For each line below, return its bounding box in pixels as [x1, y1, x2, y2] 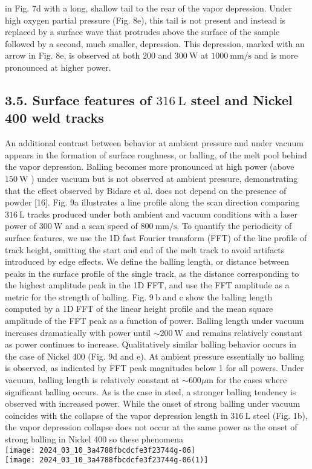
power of [5, 219, 37, 232]
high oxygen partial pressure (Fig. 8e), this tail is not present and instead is [5, 13, 286, 26]
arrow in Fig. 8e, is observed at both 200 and [5, 49, 172, 62]
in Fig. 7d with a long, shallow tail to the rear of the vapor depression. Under [5, 2, 293, 14]
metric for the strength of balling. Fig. [5, 290, 147, 303]
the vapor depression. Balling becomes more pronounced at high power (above [5, 160, 294, 173]
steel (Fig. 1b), [253, 409, 308, 421]
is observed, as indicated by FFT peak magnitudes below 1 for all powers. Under [5, 361, 304, 374]
